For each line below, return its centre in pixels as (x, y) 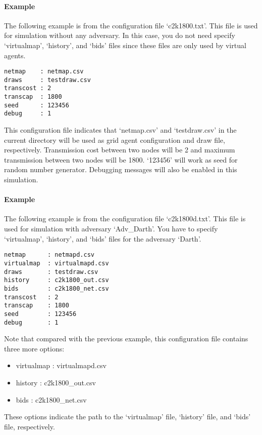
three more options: (34, 348)
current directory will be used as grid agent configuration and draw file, (115, 140)
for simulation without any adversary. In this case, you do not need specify (120, 35)
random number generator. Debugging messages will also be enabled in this (121, 169)
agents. (15, 55)
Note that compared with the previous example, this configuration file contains (126, 339)
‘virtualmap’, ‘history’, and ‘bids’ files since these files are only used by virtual (125, 45)
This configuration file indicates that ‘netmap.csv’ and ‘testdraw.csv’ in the (120, 130)
